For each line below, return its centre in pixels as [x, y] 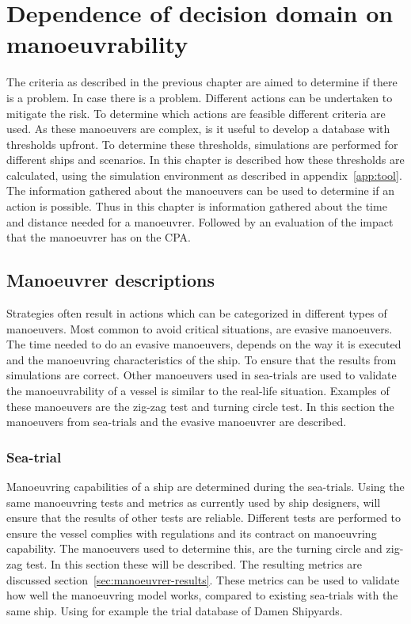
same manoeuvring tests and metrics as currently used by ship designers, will [194, 502]
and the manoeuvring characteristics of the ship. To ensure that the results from [202, 359]
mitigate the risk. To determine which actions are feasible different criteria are [196, 113]
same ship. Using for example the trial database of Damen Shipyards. [175, 610]
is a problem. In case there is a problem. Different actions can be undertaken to [200, 97]
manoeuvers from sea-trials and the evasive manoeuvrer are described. [177, 422]
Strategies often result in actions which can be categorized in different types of [197, 313]
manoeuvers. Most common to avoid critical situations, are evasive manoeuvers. [200, 328]
